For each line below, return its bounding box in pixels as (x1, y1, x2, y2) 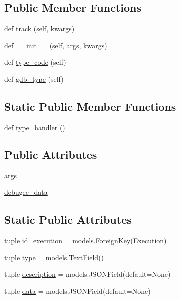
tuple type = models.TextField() (4, 252, 104, 262)
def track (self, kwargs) (4, 23, 75, 34)
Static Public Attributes (4, 212, 132, 227)
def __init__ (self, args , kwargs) (4, 40, 107, 50)
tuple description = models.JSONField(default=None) (4, 269, 171, 279)
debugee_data (4, 187, 48, 197)
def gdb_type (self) (4, 73, 64, 84)
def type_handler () (4, 122, 65, 132)
